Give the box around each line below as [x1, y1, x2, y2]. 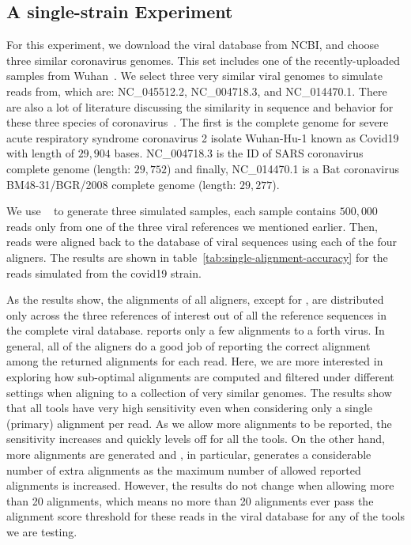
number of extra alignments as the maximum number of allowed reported [6, 461, 361, 478]
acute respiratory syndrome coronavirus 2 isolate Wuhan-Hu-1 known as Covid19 [6, 129, 399, 146]
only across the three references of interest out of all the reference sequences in [6, 306, 386, 323]
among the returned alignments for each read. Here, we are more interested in [6, 353, 383, 369]
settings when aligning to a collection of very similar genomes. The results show [6, 384, 392, 400]
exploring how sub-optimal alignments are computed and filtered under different [6, 369, 394, 385]
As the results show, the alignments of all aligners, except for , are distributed [6, 291, 384, 308]
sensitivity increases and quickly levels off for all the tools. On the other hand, [6, 430, 385, 447]
